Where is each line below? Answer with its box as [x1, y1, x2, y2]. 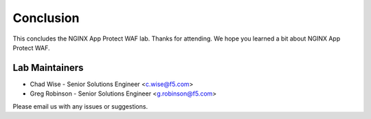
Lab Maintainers [12, 62, 84, 74]
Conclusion [12, 10, 80, 25]
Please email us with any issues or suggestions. [12, 102, 148, 110]
